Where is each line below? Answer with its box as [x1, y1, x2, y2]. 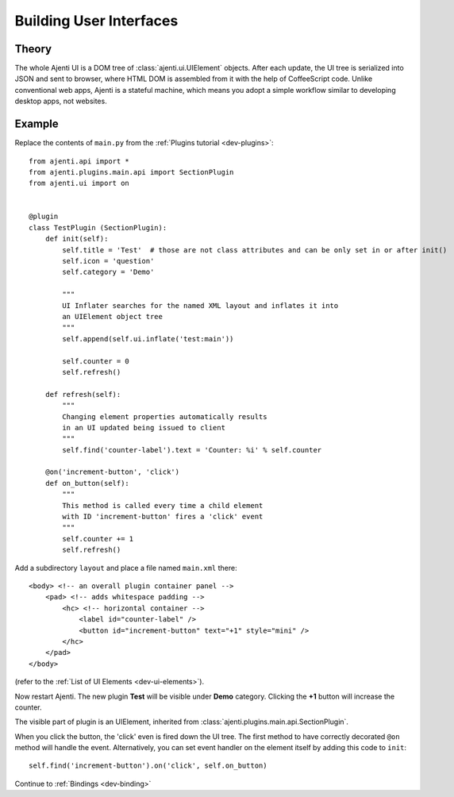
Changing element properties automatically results [62, 412, 267, 421]
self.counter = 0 [62, 356, 130, 365]
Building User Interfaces [14, 12, 179, 29]
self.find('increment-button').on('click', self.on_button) [29, 761, 267, 770]
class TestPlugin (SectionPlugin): [29, 223, 167, 232]
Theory [14, 42, 52, 56]
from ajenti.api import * [29, 156, 130, 166]
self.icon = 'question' [62, 256, 155, 266]
